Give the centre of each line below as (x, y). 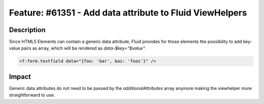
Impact (20, 77)
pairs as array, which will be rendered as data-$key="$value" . (84, 48)
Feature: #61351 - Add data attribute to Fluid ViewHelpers (128, 13)
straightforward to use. (32, 95)
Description (27, 30)
